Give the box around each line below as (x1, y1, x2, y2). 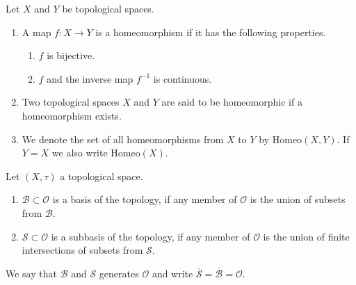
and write (152, 266, 193, 280)
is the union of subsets (250, 192, 346, 206)
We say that (6, 266, 57, 280)
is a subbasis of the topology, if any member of (51, 229, 250, 243)
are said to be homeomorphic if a (161, 95, 302, 109)
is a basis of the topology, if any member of (52, 192, 237, 206)
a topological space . (60, 168, 143, 183)
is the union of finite (263, 229, 350, 243)
